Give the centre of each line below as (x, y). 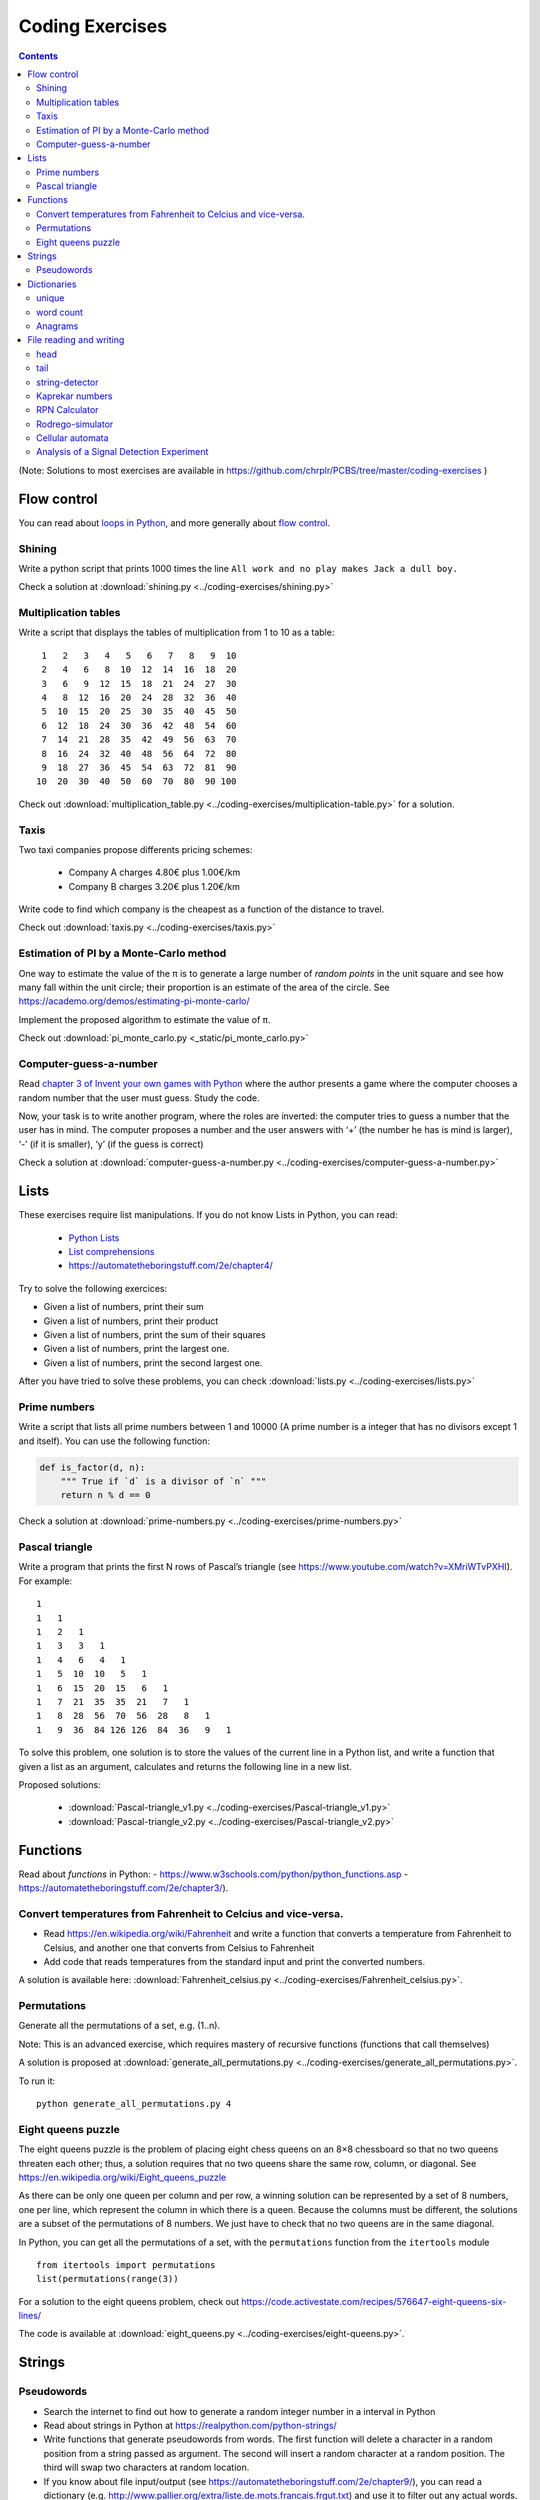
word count (60, 312)
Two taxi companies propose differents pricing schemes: (136, 849)
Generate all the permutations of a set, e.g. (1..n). (119, 2026)
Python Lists (94, 1237)
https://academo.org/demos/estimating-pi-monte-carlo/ (134, 1001)
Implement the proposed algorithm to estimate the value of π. (144, 1019)
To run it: (37, 2081)
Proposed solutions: (59, 1784)
